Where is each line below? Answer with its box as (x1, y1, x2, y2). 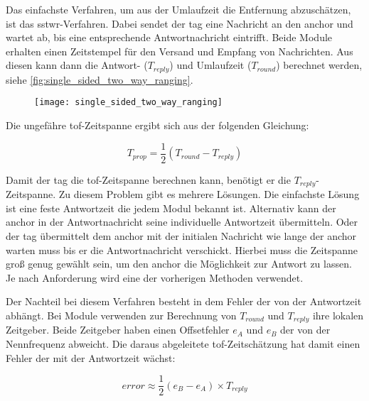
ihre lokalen (312, 307, 364, 322)
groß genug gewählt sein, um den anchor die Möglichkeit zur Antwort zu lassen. (6, 256, 352, 271)
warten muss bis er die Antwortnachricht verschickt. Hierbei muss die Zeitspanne (6, 242, 358, 257)
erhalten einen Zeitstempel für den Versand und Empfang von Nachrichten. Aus (6, 43, 353, 58)
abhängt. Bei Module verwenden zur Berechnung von (6, 307, 237, 322)
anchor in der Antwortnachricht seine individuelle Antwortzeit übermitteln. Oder (6, 214, 358, 229)
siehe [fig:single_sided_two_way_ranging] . (6, 72, 193, 87)
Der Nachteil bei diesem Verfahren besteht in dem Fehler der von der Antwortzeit (6, 294, 362, 309)
